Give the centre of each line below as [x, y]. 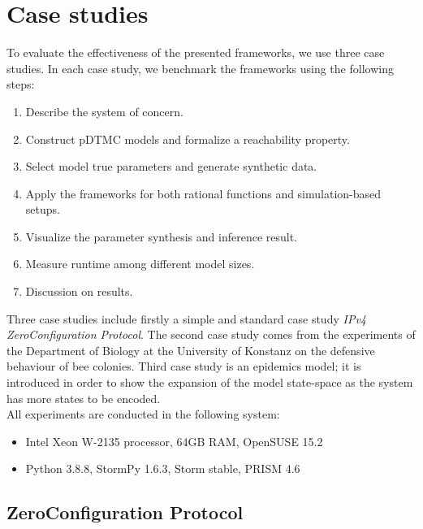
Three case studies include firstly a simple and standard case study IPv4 [186, 318]
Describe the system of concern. [104, 111]
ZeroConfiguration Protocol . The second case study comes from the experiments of [211, 334]
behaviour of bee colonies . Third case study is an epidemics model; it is [184, 366]
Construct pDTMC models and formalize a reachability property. [188, 139]
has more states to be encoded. [84, 398]
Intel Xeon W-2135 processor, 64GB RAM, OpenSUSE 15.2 [174, 441]
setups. [43, 209]
